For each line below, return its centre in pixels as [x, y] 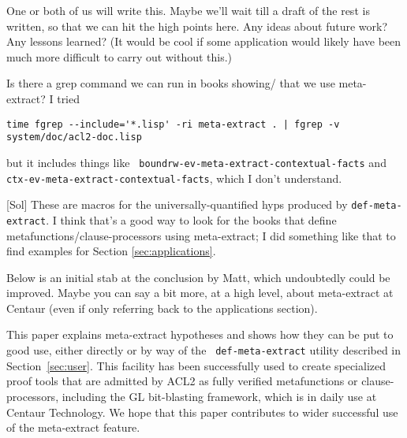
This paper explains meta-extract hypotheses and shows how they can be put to [200, 334]
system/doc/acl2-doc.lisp [74, 137]
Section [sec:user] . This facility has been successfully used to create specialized [196, 365]
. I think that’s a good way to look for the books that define [191, 219]
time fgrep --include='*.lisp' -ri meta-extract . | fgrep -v [173, 124]
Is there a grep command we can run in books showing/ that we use [171, 83]
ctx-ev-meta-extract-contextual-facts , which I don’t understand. [174, 178]
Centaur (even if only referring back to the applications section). [162, 308]
